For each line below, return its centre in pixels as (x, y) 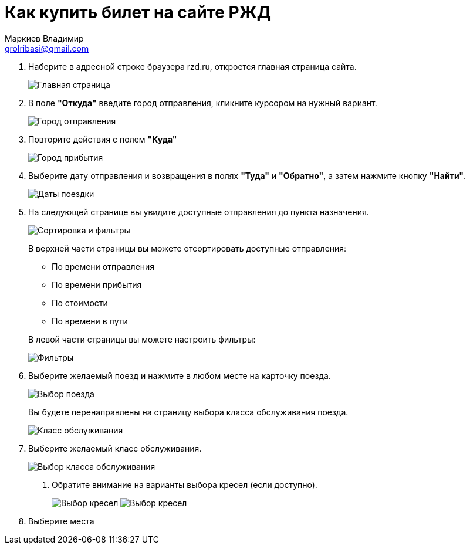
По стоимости (80, 303)
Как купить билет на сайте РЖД (138, 12)
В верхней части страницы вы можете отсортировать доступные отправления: (187, 248)
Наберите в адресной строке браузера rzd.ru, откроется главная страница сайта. (192, 66)
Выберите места (61, 521)
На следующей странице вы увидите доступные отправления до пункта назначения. (199, 212)
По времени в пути (90, 321)
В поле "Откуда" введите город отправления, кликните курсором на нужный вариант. (203, 103)
